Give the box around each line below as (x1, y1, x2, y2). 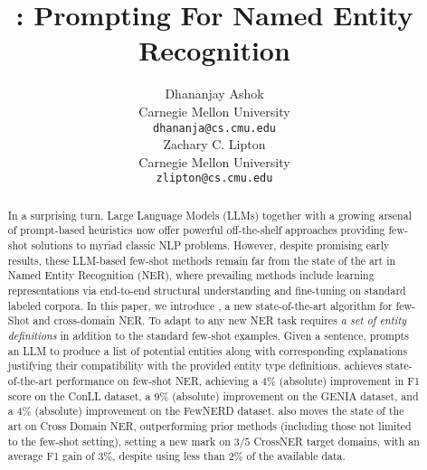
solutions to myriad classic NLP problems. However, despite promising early (31, 238, 390, 253)
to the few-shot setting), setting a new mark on (7, 433, 231, 448)
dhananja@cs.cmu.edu (152, 121, 277, 135)
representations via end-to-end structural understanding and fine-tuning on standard (7, 283, 406, 298)
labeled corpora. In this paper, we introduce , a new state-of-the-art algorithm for (7, 297, 393, 313)
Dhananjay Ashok (165, 84, 264, 103)
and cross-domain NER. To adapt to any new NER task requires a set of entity (33, 313, 407, 328)
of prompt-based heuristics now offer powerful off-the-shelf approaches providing (7, 222, 385, 238)
